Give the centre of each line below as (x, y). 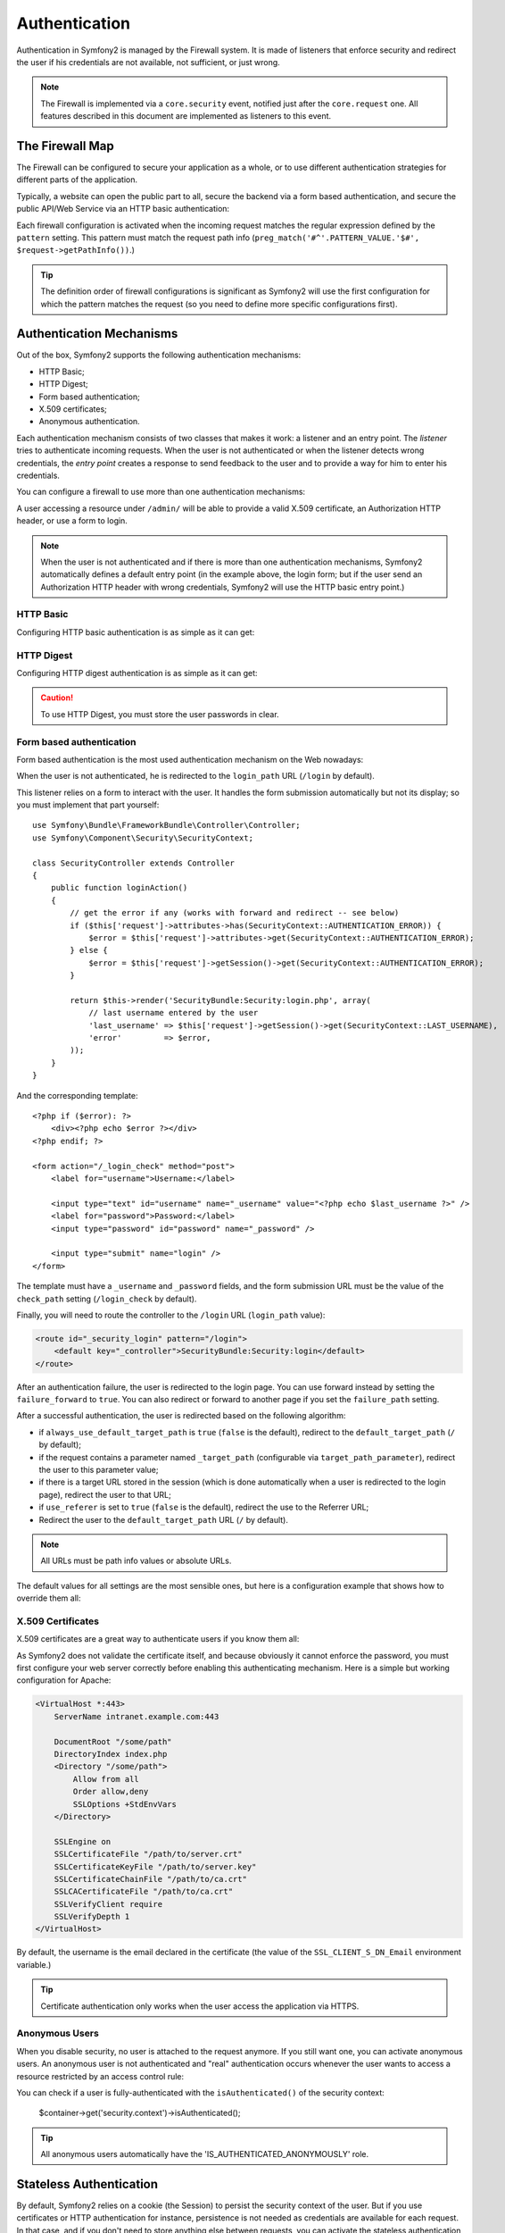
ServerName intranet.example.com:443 (137, 1716)
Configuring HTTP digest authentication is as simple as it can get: (137, 673)
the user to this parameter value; (99, 1470)
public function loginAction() (119, 888)
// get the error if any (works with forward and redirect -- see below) (235, 913)
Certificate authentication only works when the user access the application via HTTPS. (200, 2006)
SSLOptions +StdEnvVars (125, 1804)
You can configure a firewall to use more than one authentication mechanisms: (161, 492)
